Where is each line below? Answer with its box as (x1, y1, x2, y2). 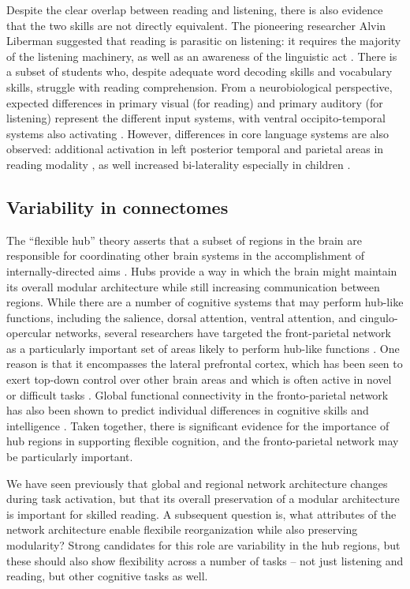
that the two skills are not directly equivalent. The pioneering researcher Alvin (6, 17, 386, 33)
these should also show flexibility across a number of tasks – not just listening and (6, 552, 404, 568)
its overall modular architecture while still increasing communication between (6, 278, 380, 294)
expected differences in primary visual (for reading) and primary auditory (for (6, 94, 383, 111)
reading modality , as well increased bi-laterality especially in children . (6, 156, 351, 172)
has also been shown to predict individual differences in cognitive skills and (6, 402, 369, 418)
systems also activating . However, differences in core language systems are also (6, 125, 389, 141)
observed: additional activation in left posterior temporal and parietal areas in (6, 141, 384, 157)
